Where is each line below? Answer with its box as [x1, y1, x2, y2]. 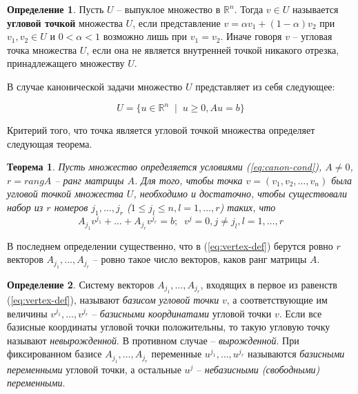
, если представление [132, 15, 221, 30]
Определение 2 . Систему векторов [7, 277, 155, 291]
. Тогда [234, 2, 263, 16]
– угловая [292, 29, 332, 43]
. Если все [279, 306, 322, 320]
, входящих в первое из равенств [200, 277, 337, 291]
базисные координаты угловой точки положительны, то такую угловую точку [7, 319, 330, 334]
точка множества [7, 42, 77, 57]
